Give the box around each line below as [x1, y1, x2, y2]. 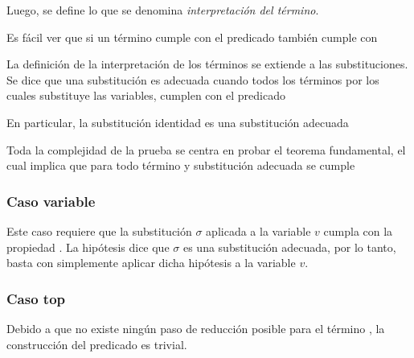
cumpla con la [323, 222, 393, 239]
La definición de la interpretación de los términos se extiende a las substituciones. [6, 56, 408, 72]
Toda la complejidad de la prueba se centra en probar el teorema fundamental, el [6, 141, 406, 158]
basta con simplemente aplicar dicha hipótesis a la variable [6, 254, 296, 271]
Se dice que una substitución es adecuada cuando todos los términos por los [6, 71, 379, 88]
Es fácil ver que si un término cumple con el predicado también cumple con [6, 28, 378, 45]
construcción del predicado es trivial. [6, 335, 187, 352]
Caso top [6, 288, 66, 308]
